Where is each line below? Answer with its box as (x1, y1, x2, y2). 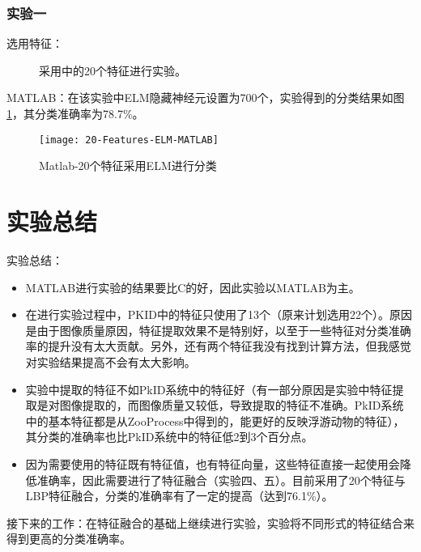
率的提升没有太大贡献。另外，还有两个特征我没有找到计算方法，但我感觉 (25, 338, 411, 355)
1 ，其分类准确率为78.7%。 (6, 105, 144, 121)
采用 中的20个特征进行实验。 (39, 62, 186, 79)
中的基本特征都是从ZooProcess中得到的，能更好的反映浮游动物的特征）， (25, 412, 405, 429)
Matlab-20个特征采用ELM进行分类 (39, 157, 217, 174)
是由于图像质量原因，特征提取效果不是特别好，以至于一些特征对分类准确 (25, 321, 411, 338)
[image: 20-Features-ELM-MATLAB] (39, 134, 219, 146)
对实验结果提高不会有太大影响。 (25, 353, 196, 370)
